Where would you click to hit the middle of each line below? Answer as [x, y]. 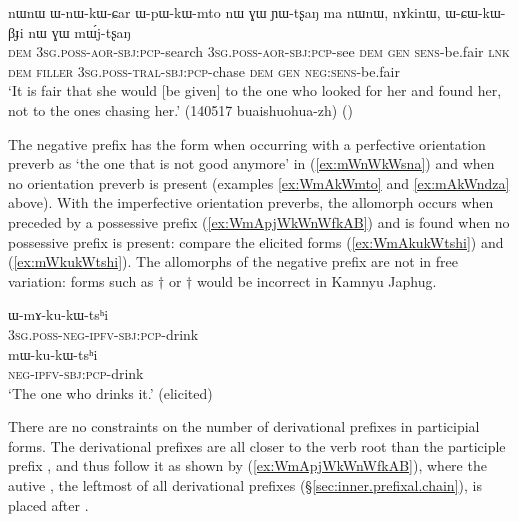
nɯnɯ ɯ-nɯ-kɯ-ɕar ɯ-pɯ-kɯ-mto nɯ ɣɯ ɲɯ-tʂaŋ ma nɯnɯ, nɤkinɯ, [224, 12]
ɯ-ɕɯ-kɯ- [475, 12]
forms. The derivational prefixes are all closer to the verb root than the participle [257, 445]
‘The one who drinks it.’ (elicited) [110, 392]
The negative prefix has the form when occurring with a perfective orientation [247, 143]
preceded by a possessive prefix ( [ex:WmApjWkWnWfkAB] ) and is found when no [259, 221]
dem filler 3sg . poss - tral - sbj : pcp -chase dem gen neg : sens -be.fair [204, 70]
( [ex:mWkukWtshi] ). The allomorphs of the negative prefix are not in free [233, 261]
